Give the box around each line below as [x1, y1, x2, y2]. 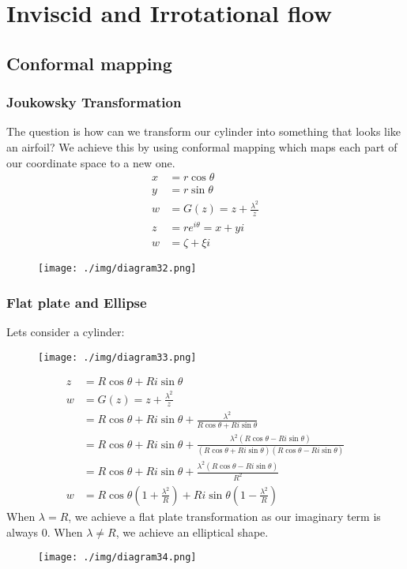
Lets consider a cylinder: [6, 324, 125, 340]
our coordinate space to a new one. [6, 154, 175, 170]
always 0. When [6, 523, 83, 540]
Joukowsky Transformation [6, 92, 182, 112]
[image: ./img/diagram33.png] [38, 351, 197, 363]
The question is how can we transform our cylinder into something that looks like [6, 123, 401, 140]
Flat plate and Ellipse [6, 292, 147, 312]
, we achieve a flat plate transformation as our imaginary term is [68, 507, 381, 524]
